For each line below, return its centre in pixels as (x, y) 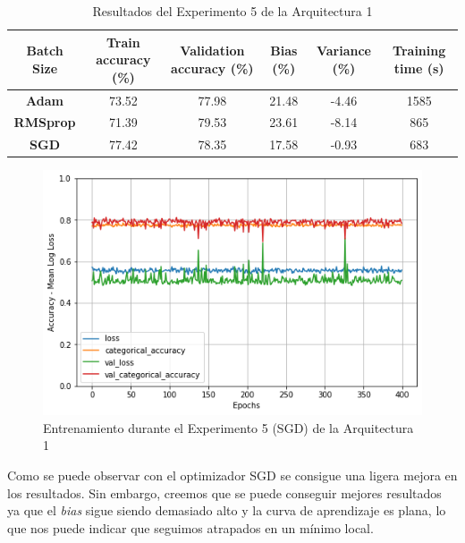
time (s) (419, 68)
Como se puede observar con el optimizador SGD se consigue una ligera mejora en (232, 475)
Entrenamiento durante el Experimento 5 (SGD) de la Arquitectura (228, 427)
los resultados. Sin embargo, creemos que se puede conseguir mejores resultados (224, 492)
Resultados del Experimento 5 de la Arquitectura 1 (232, 11)
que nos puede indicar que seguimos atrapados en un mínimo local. (190, 527)
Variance (343, 51)
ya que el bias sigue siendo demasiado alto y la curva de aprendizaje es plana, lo (227, 510)
